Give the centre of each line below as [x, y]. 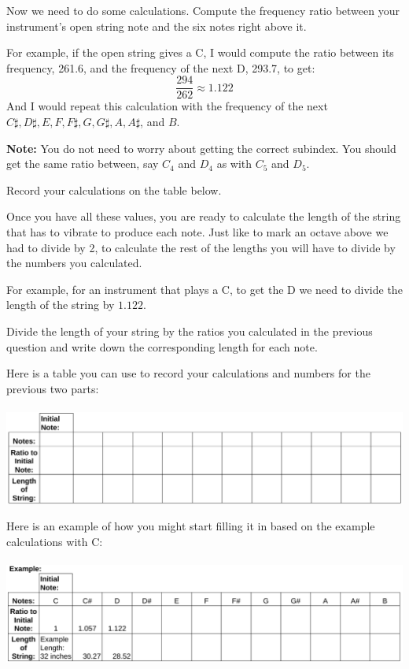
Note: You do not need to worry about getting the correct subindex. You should [201, 148]
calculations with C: [55, 541]
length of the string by [61, 305]
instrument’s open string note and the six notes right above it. [157, 26]
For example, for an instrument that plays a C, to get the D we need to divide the [204, 289]
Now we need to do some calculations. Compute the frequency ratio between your [203, 10]
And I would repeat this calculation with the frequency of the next [167, 106]
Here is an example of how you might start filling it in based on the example [191, 526]
